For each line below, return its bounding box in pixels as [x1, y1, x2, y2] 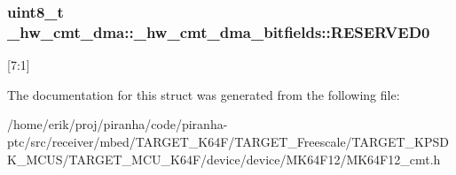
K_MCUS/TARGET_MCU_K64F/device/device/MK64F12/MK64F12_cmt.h [7, 149, 441, 168]
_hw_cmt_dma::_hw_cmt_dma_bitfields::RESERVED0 [7, 20, 430, 42]
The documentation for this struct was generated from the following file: [7, 85, 400, 103]
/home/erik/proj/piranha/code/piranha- [7, 115, 228, 133]
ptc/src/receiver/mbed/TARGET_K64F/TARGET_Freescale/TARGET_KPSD [7, 132, 449, 150]
